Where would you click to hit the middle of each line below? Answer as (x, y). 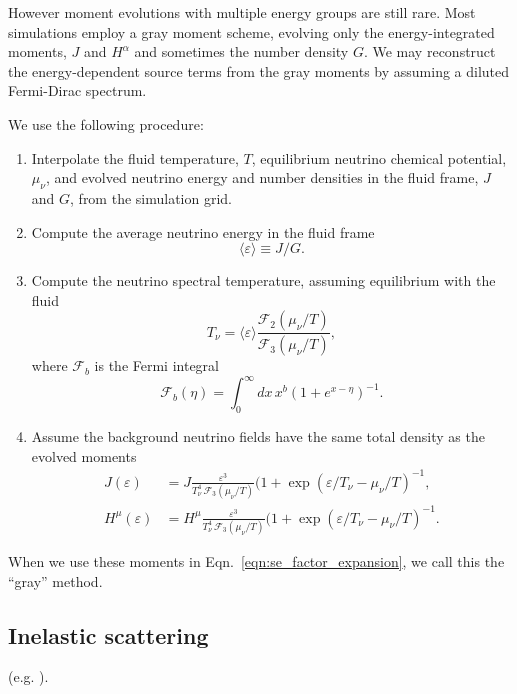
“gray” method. (55, 580)
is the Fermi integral (156, 365)
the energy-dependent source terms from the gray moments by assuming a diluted (259, 70)
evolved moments (84, 455)
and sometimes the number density (241, 51)
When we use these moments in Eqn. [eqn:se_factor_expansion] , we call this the (256, 560)
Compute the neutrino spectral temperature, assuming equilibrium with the (263, 280)
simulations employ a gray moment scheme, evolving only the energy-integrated (251, 31)
